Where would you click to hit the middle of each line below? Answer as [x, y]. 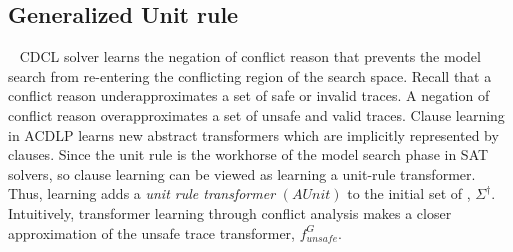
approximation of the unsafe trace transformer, [151, 232]
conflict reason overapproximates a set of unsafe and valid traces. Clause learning [256, 114]
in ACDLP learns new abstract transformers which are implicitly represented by [253, 134]
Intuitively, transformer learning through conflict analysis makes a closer [230, 212]
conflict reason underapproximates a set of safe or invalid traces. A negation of [249, 95]
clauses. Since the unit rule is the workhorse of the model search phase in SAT [248, 154]
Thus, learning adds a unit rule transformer [142, 193]
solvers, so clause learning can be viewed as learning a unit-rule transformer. [242, 173]
